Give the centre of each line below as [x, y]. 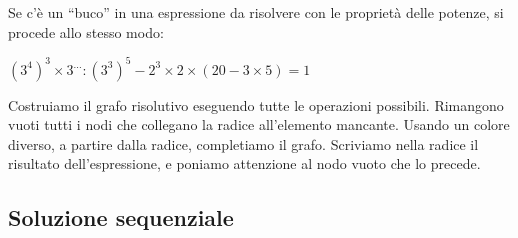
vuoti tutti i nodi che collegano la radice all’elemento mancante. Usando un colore [259, 124]
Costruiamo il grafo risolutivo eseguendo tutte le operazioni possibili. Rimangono [256, 104]
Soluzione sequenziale [121, 217]
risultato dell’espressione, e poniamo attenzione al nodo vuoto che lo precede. [244, 163]
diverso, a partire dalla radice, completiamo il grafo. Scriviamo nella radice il [243, 143]
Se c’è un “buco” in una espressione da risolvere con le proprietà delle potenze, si [256, 12]
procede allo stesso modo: [86, 31]
